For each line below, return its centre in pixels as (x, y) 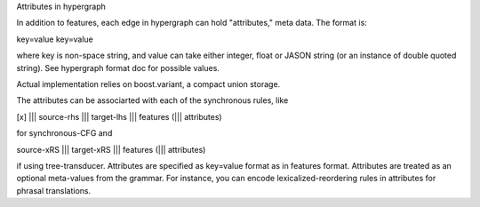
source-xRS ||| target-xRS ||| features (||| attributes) (111, 149)
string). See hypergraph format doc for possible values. (118, 68)
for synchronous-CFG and (64, 133)
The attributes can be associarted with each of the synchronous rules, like (152, 100)
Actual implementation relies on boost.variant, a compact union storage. (148, 84)
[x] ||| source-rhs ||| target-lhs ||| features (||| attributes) (119, 116)
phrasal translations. (54, 190)
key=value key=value (55, 39)
